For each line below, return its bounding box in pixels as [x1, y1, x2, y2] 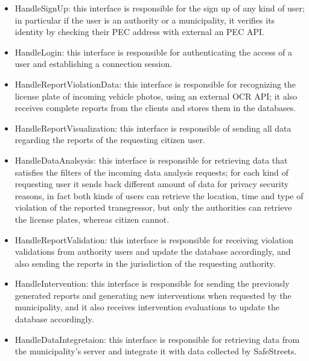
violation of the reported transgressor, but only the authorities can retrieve [14, 201, 292, 214]
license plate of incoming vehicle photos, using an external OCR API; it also [14, 89, 298, 102]
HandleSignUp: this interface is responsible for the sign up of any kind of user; [14, 2, 305, 14]
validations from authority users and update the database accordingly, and [14, 245, 291, 258]
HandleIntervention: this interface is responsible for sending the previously [14, 277, 290, 290]
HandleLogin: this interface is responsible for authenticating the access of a [14, 45, 293, 58]
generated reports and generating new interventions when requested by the [14, 289, 291, 301]
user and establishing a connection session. [14, 57, 173, 70]
